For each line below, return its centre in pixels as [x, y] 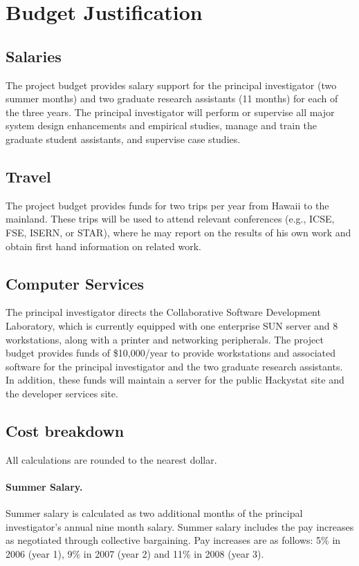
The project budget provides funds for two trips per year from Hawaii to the [167, 205]
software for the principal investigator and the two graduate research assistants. [174, 366]
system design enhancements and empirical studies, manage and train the [162, 125]
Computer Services [75, 283]
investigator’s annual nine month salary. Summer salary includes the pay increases [180, 526]
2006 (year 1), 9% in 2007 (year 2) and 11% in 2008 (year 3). [135, 553]
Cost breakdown [65, 430]
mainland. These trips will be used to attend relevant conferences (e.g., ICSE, [170, 219]
